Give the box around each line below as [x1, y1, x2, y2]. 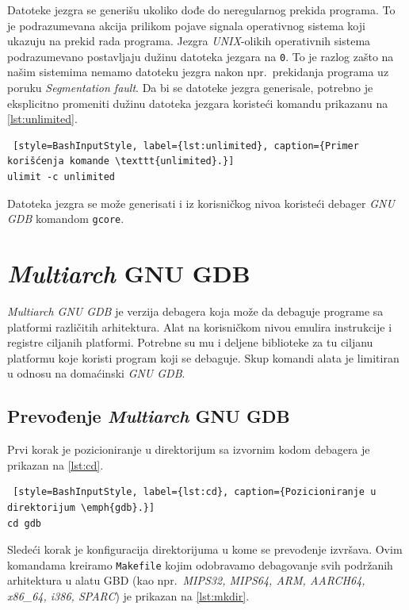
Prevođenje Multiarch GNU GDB [7, 404, 290, 428]
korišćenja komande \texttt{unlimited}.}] [7, 155, 235, 167]
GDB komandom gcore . [7, 210, 124, 227]
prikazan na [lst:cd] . [7, 456, 104, 473]
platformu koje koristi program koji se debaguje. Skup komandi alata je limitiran [7, 349, 399, 366]
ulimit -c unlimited [7, 171, 116, 182]
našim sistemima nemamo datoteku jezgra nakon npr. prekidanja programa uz [7, 63, 389, 80]
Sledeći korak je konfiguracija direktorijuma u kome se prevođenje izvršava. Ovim [7, 541, 403, 558]
